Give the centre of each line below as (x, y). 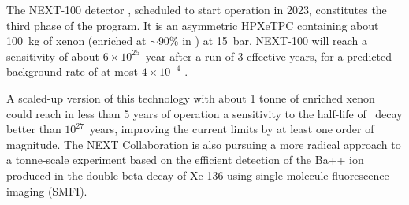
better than (34, 129)
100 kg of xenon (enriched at (76, 41)
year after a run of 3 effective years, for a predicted (268, 56)
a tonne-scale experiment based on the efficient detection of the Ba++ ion (185, 160)
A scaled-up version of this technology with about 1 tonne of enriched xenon (191, 97)
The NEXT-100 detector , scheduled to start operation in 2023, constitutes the (197, 9)
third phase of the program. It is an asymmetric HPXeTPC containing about (193, 25)
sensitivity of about (53, 56)
